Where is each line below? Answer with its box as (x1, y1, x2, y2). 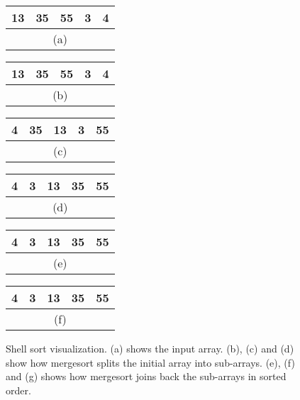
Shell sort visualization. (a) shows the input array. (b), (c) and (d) (6, 341, 294, 355)
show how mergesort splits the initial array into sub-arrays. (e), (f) (6, 355, 295, 370)
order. (6, 382, 31, 397)
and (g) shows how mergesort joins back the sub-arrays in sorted (6, 369, 287, 384)
